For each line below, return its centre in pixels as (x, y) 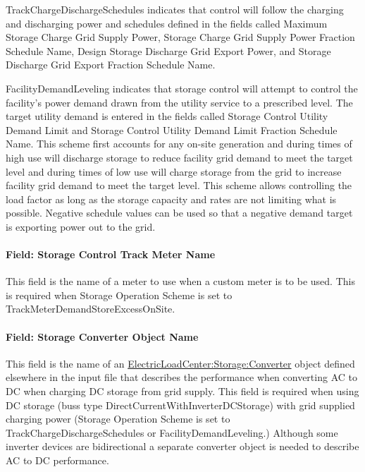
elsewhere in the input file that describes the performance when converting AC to (181, 377)
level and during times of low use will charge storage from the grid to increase (174, 171)
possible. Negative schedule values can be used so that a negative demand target (179, 213)
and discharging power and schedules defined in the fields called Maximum (167, 23)
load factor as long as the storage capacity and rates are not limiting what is (171, 199)
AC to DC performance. (57, 460)
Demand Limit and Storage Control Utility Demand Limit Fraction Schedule (172, 129)
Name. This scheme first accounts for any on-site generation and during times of (179, 144)
